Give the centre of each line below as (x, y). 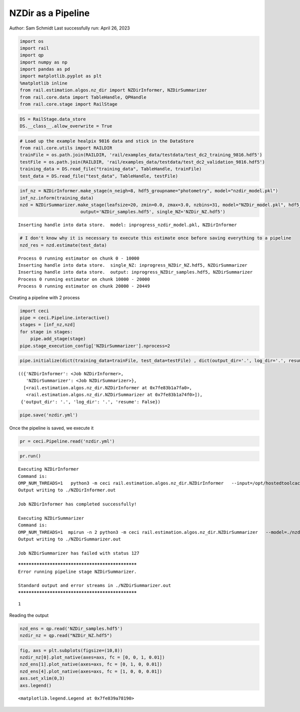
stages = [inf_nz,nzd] (47, 325)
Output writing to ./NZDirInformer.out (67, 490)
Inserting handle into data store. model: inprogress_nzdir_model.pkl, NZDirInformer (127, 225)
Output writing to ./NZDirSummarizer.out (69, 539)
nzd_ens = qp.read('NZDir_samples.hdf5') (71, 628)
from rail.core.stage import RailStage (68, 104)
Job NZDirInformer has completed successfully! (77, 504)
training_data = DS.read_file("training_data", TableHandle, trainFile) (111, 169)
